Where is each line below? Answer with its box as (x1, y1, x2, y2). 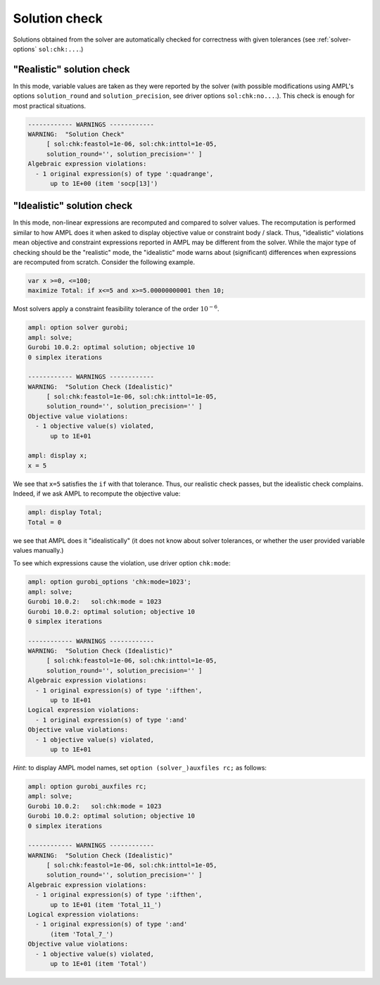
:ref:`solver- (317, 35, 351, 44)
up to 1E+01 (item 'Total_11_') (50, 901, 162, 908)
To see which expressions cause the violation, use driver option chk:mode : (13, 559, 232, 567)
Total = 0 (27, 518, 62, 526)
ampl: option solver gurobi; (27, 324, 129, 332)
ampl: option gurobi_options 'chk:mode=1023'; (27, 578, 191, 586)
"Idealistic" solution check (13, 200, 133, 212)
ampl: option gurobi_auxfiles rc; (27, 782, 147, 790)
